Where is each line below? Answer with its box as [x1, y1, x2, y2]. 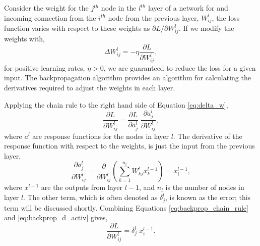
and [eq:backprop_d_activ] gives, [4, 212, 108, 223]
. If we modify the [178, 23, 234, 33]
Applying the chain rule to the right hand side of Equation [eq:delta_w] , [4, 99, 228, 110]
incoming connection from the [4, 12, 96, 23]
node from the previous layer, [108, 12, 199, 23]
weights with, [4, 33, 45, 44]
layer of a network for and [148, 3, 228, 13]
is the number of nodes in [165, 182, 244, 192]
